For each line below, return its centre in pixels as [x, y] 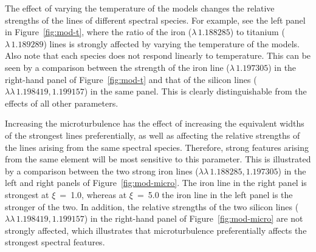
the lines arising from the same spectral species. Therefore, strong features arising [157, 147]
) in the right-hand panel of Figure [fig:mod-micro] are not [194, 218]
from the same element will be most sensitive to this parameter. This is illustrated [158, 159]
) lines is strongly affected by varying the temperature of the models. [172, 43]
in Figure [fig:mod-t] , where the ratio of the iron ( [98, 32]
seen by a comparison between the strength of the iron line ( [117, 67]
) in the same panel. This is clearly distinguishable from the [195, 91]
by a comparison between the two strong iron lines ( [102, 171]
